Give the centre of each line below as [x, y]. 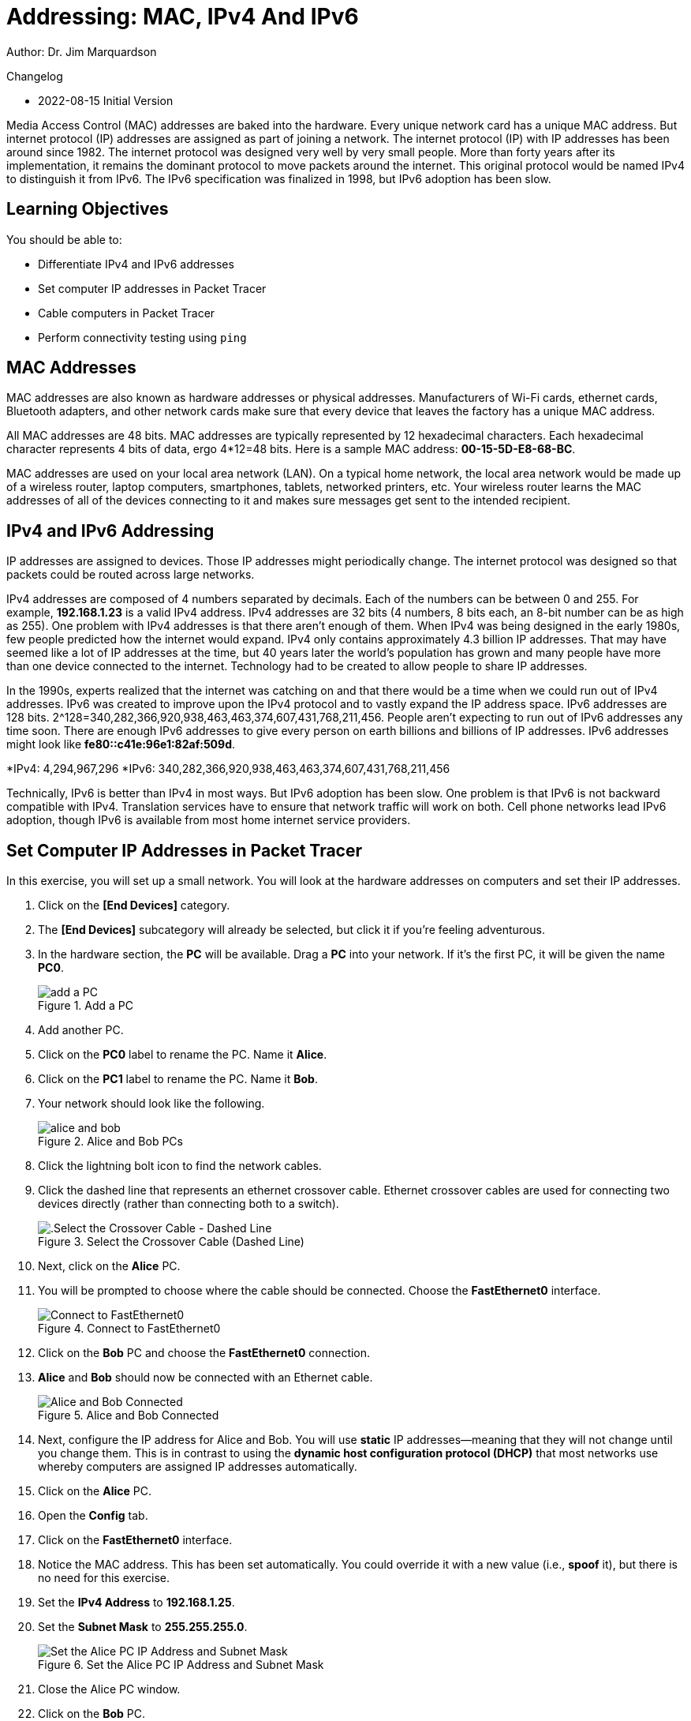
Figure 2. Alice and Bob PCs [110, 1142]
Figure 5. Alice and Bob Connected [129, 1415]
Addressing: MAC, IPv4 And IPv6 [183, 17]
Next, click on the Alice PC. [109, 1266]
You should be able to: [64, 239]
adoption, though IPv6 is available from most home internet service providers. [209, 820]
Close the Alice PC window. [109, 1689]
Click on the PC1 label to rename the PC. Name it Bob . [178, 1079]
